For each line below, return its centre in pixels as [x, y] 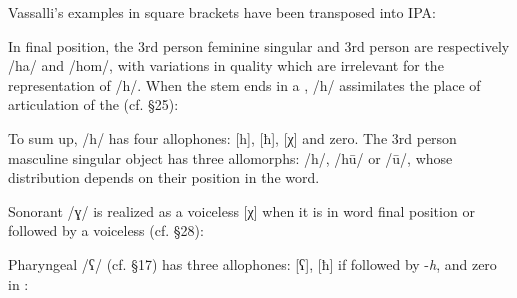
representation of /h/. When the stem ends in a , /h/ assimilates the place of [244, 84]
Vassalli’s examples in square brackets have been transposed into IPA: [222, 12]
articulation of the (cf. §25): [93, 104]
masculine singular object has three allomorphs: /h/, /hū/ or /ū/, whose [230, 157]
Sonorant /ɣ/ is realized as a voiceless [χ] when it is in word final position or [241, 210]
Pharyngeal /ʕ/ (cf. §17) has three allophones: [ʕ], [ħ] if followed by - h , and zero [252, 263]
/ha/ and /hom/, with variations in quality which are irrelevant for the [226, 65]
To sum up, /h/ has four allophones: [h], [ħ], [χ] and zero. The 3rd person [232, 137]
